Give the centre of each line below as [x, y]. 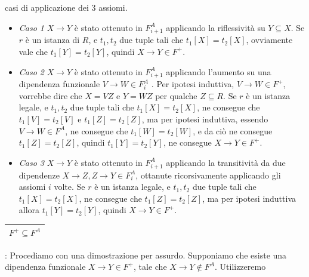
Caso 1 [32, 27]
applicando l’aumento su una [219, 71]
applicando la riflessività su [216, 27]
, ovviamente [269, 40]
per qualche [176, 95]
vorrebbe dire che [50, 95]
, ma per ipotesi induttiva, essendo [205, 119]
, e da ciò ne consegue [233, 130]
